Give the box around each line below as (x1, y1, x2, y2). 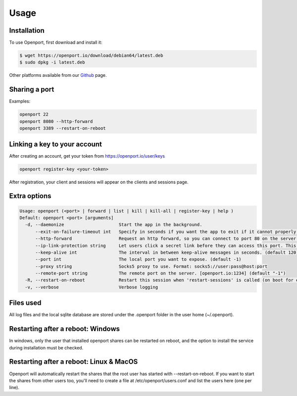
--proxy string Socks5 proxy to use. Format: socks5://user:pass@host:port (35, 263, 268, 269)
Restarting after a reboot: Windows (9, 325, 120, 333)
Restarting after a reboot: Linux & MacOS (9, 357, 138, 366)
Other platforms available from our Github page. (9, 72, 107, 78)
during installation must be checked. (9, 344, 84, 350)
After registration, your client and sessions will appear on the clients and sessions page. (9, 179, 189, 185)
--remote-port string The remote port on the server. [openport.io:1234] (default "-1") (35, 271, 286, 276)
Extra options (9, 192, 51, 200)
